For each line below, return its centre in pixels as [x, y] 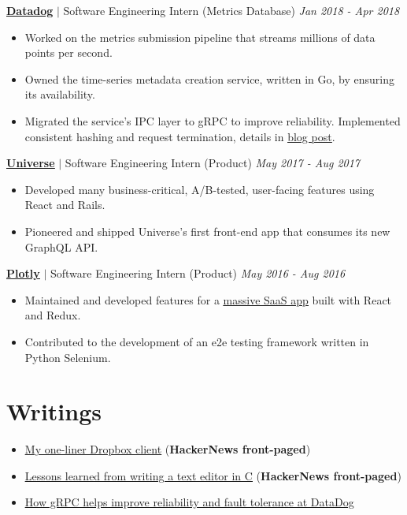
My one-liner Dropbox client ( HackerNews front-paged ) [168, 449]
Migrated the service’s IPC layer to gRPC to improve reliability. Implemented [213, 120]
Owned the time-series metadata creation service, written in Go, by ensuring [209, 78]
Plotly [23, 273]
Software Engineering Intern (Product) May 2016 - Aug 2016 [198, 273]
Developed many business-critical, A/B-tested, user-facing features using [200, 189]
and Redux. [53, 315]
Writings [54, 411]
